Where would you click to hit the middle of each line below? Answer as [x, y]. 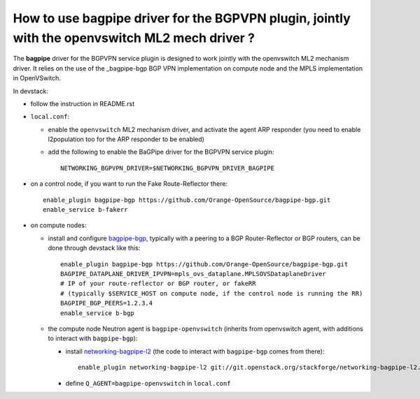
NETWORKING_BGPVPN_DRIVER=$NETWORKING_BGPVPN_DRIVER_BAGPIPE [167, 168]
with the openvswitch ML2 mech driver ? [134, 38]
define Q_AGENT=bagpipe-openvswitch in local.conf [148, 383]
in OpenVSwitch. [37, 78]
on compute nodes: [58, 225]
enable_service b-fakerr [85, 210]
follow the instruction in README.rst [83, 103]
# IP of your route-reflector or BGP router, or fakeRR [158, 284]
